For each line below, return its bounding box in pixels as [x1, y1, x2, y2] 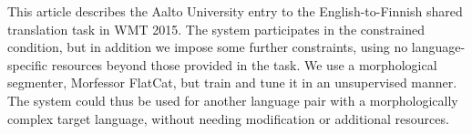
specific [7, 55, 48, 74]
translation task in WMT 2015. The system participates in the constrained [7, 19, 425, 38]
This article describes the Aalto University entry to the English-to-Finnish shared [7, 2, 463, 20]
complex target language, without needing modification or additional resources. [7, 108, 449, 128]
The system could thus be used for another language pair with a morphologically [7, 90, 458, 109]
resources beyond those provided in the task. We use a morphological [51, 55, 437, 74]
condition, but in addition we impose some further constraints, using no [7, 37, 408, 57]
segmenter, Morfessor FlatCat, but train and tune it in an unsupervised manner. [7, 73, 457, 92]
